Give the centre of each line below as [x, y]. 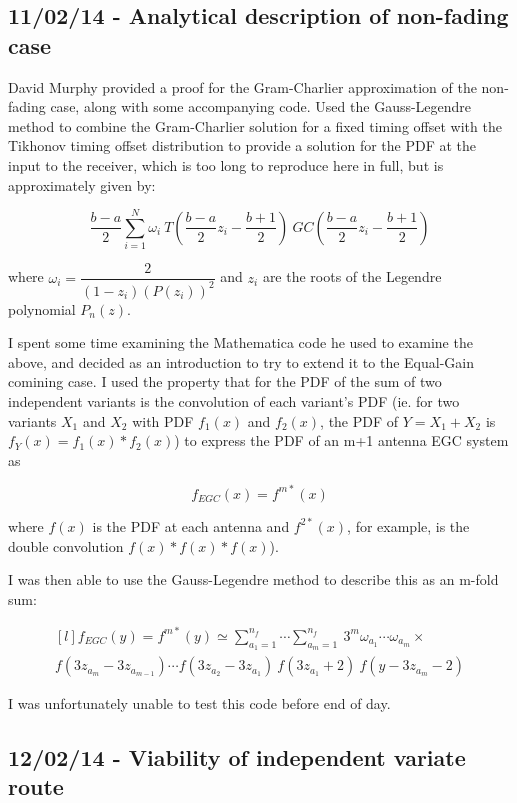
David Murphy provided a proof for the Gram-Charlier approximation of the [242, 86]
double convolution [66, 545]
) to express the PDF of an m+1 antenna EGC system [341, 440]
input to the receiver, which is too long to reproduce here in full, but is [226, 164]
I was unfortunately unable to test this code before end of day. [199, 703]
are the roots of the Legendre [352, 276]
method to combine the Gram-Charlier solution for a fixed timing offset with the [255, 125]
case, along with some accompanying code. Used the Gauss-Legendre [261, 106]
